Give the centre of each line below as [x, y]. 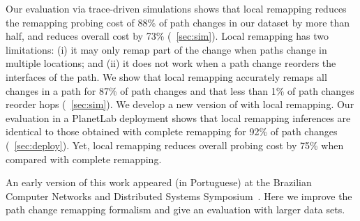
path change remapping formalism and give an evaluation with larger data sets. [175, 209]
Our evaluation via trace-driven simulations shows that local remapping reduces [176, 8]
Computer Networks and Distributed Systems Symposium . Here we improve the [179, 196]
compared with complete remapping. [84, 159]
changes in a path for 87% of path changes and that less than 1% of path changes [180, 90]
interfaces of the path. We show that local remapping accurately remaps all [166, 76]
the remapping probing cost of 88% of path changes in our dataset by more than [178, 22]
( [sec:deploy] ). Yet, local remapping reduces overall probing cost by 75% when [175, 145]
